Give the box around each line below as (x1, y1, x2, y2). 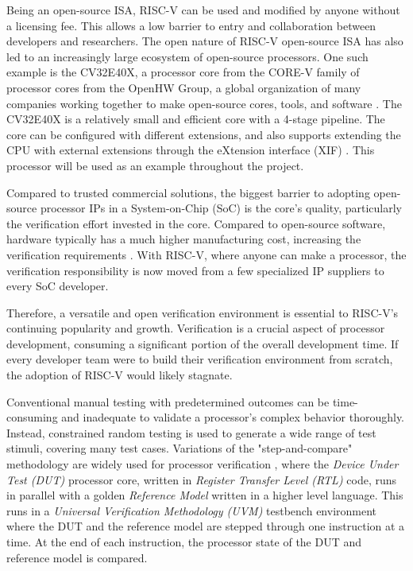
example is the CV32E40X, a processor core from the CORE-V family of (6, 64, 360, 80)
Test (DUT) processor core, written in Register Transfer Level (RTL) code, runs (6, 471, 397, 487)
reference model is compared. (6, 549, 148, 565)
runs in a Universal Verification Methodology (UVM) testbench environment (6, 502, 377, 519)
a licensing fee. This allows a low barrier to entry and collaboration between (6, 17, 376, 33)
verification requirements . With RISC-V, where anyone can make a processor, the (6, 246, 407, 262)
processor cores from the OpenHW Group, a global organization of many (6, 79, 361, 95)
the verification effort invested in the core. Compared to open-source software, (6, 215, 386, 231)
